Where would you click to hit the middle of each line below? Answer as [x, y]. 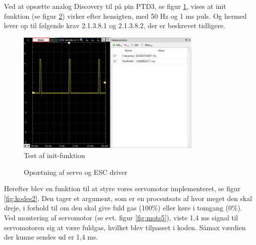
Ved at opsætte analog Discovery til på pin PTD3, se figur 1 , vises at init [115, 6]
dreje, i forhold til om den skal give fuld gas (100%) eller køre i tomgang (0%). [123, 208]
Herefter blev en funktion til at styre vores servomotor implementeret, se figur [122, 188]
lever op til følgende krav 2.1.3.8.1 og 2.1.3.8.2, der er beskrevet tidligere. [115, 25]
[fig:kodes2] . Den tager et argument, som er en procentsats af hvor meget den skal [128, 198]
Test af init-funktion [54, 155]
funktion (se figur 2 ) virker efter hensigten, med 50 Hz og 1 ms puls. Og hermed [126, 16]
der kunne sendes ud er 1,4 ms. [51, 237]
